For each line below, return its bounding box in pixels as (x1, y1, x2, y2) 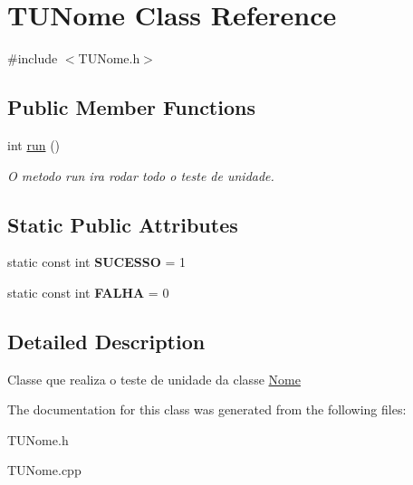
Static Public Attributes (7, 210, 238, 238)
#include (7, 49, 58, 68)
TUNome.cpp (7, 461, 82, 480)
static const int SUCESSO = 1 (7, 252, 186, 271)
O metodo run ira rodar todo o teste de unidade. (7, 166, 274, 185)
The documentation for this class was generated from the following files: (7, 400, 407, 419)
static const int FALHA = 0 (7, 282, 169, 301)
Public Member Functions (7, 93, 255, 121)
